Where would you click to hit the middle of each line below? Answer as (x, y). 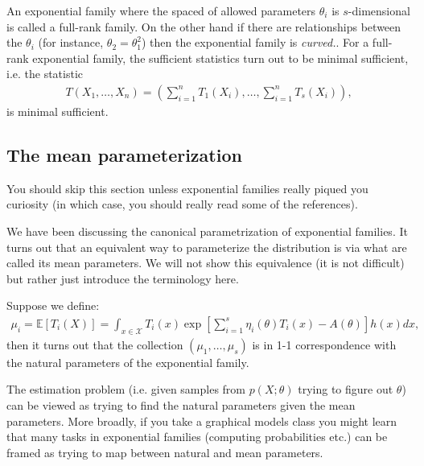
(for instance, (71, 42)
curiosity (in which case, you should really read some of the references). (182, 204)
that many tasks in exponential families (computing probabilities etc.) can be (197, 437)
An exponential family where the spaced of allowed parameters (161, 10)
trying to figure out (346, 389)
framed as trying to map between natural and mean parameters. (165, 452)
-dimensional (379, 10)
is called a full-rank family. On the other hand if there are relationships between (204, 26)
